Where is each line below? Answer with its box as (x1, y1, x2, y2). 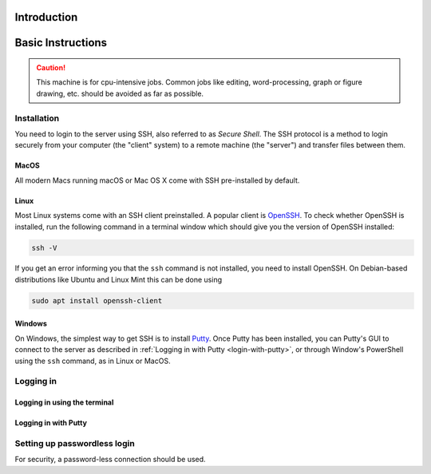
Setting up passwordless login (14, 437, 135, 448)
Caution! (36, 63, 66, 73)
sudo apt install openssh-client (31, 296, 163, 305)
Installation (14, 113, 60, 124)
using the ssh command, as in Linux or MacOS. (14, 356, 171, 365)
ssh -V (31, 243, 57, 252)
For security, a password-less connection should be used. (14, 455, 207, 464)
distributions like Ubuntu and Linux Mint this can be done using (14, 275, 223, 284)
